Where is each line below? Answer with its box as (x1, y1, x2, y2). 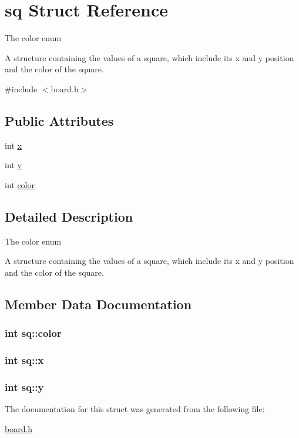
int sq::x (5, 353, 44, 367)
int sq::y (5, 379, 44, 394)
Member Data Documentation (5, 295, 192, 313)
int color (5, 178, 35, 190)
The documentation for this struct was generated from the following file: (5, 403, 265, 415)
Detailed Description (5, 207, 133, 225)
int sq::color (5, 326, 62, 340)
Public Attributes (5, 111, 114, 129)
